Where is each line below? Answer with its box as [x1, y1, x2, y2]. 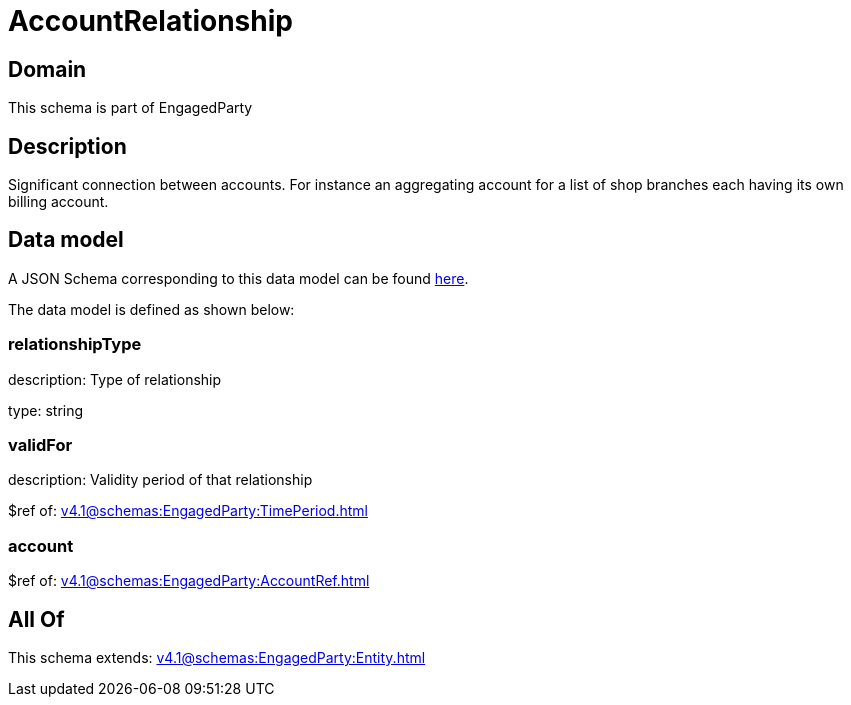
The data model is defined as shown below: [8, 300, 295, 318]
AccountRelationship [8, 4, 293, 38]
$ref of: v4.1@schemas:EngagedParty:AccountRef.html [8, 572, 370, 590]
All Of [8, 606, 65, 632]
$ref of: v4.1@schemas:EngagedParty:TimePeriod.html [8, 502, 368, 520]
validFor [8, 434, 73, 455]
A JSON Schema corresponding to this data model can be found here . [8, 269, 469, 287]
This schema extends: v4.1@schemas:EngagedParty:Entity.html [8, 648, 426, 666]
